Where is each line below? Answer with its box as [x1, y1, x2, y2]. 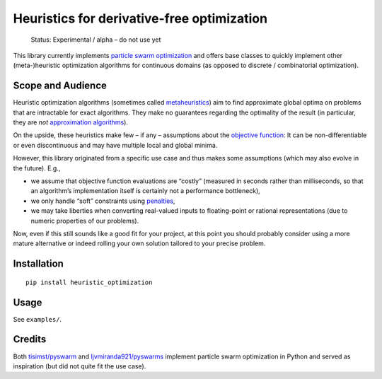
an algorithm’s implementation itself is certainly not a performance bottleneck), [30, 187, 261, 195]
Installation [13, 258, 64, 270]
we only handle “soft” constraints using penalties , [30, 197, 175, 205]
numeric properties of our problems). [30, 216, 139, 225]
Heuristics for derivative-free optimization [13, 11, 268, 26]
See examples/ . [13, 315, 62, 323]
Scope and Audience [13, 80, 108, 92]
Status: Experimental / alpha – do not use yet [30, 35, 161, 44]
